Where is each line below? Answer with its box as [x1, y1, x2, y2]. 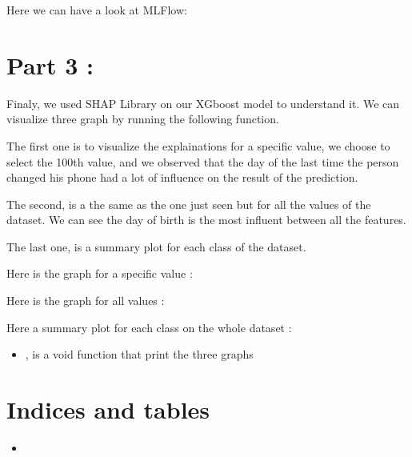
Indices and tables [6, 393, 210, 426]
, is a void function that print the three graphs [25, 346, 254, 363]
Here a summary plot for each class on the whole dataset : [6, 319, 292, 335]
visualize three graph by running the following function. [6, 110, 279, 127]
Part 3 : [6, 48, 94, 81]
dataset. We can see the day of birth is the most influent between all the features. [6, 211, 406, 228]
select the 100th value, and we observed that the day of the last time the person [6, 153, 399, 170]
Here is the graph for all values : [6, 292, 165, 309]
